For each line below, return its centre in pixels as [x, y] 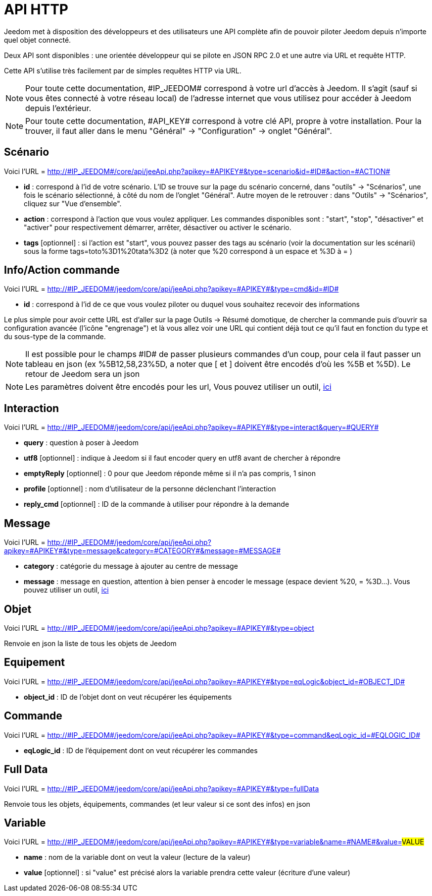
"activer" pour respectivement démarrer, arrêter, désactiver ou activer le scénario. [158, 227]
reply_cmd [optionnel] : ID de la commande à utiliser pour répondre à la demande [157, 504]
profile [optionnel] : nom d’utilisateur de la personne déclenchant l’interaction [150, 489]
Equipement [34, 662]
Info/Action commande [62, 270]
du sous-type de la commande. [55, 337]
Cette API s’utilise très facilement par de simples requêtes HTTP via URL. [123, 70]
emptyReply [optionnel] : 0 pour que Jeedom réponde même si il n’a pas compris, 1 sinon [170, 474]
